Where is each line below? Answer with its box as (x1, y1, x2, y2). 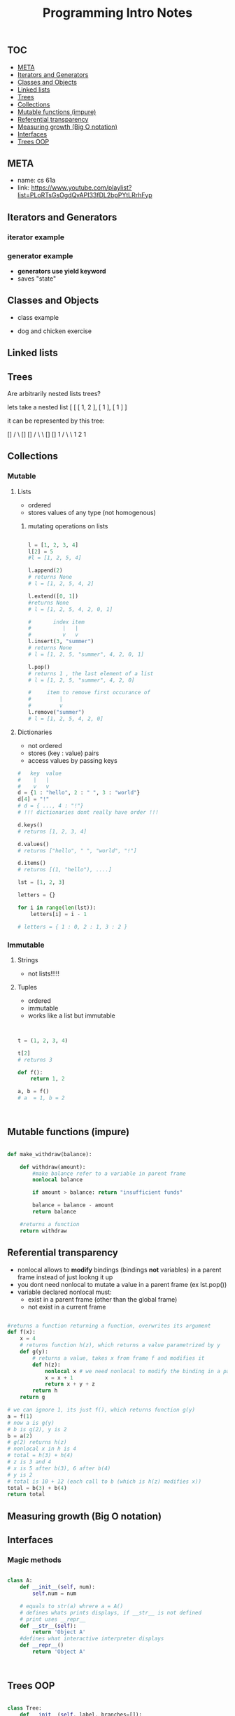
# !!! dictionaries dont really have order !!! (17, 809, 159, 816)
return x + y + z (44, 1381, 96, 1388)
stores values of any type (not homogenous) (27, 508, 156, 516)
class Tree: (7, 1704, 42, 1712)
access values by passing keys (27, 756, 117, 764)
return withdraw (20, 1227, 68, 1235)
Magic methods (7, 1555, 62, 1565)
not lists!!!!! (27, 969, 59, 978)
